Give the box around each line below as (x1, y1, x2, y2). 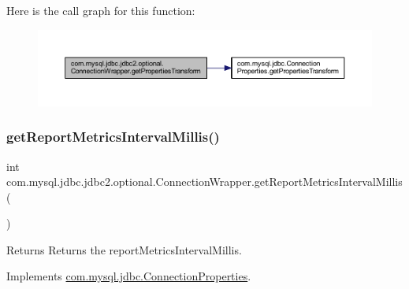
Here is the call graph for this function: (6, 2, 195, 18)
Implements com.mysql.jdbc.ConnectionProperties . (6, 268, 251, 284)
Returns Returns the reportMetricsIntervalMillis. (6, 241, 242, 258)
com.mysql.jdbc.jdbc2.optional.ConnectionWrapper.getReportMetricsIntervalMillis (6, 173, 403, 190)
